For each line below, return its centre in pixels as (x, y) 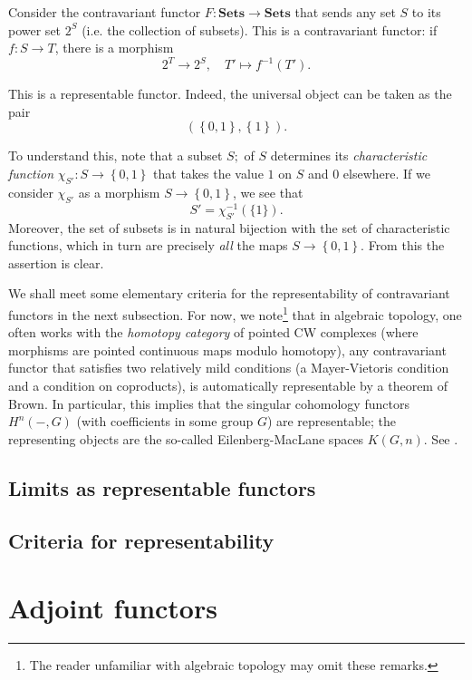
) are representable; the (332, 421)
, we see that (268, 192)
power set (35, 29)
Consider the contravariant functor (105, 12)
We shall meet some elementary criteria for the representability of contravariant (229, 293)
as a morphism (119, 192)
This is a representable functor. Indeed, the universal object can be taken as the (230, 94)
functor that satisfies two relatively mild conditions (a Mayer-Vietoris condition (229, 368)
